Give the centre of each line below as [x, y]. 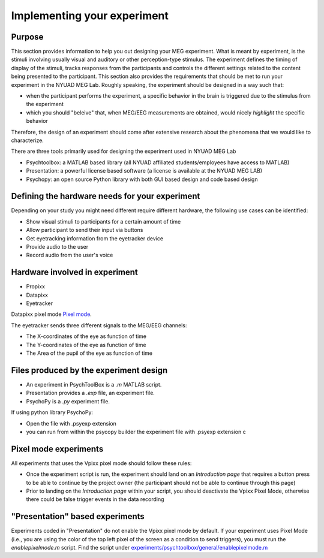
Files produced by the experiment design [89, 370]
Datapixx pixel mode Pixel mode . [52, 314]
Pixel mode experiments [57, 449]
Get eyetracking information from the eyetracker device [95, 238]
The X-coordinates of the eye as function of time [86, 336]
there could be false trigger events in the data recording [95, 499]
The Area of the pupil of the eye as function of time [89, 353]
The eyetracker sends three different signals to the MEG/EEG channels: [99, 325]
